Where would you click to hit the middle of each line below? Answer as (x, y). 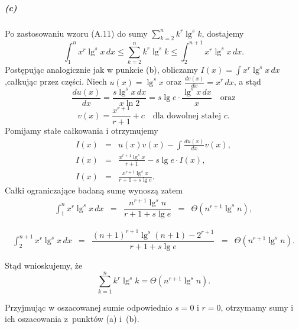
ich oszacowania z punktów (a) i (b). (72, 319)
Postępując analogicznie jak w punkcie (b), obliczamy (101, 70)
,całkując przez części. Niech (56, 81)
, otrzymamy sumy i (257, 307)
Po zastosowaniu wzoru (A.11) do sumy (76, 33)
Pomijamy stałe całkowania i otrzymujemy (82, 130)
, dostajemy (223, 33)
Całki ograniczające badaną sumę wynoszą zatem (94, 190)
